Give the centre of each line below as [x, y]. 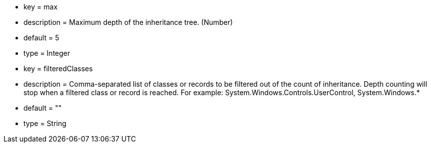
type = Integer [47, 53]
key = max [41, 7]
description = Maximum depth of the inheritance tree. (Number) [128, 22]
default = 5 [41, 38]
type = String [45, 123]
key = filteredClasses [58, 69]
